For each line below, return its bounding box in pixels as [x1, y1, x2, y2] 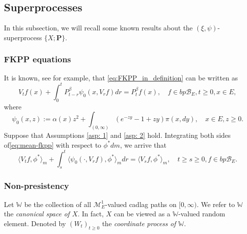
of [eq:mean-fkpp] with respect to [4, 139, 102, 150]
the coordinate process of [102, 218, 176, 228]
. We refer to [196, 199, 235, 209]
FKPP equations [4, 53, 71, 65]
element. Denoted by [4, 218, 66, 228]
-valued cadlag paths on [105, 199, 177, 209]
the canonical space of [4, 208, 70, 219]
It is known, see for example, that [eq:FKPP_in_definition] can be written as [4, 72, 238, 82]
